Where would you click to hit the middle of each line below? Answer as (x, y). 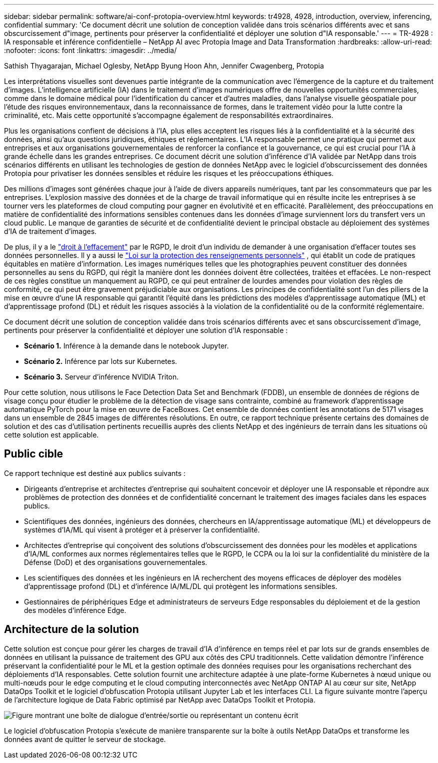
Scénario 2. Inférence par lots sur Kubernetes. (101, 361)
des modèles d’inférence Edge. (75, 610)
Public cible (34, 454)
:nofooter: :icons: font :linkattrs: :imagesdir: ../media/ (90, 50)
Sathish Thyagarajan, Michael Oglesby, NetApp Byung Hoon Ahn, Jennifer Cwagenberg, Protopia (164, 66)
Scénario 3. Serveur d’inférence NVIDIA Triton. (101, 377)
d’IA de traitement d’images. (50, 231)
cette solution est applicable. (51, 435)
